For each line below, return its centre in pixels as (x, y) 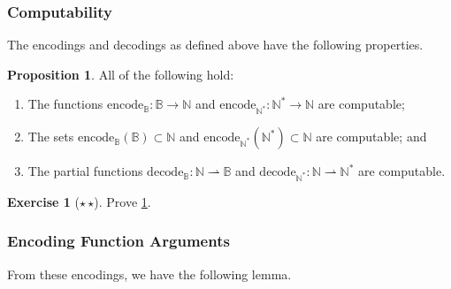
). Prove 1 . (122, 201)
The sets (51, 137)
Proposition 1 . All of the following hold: (121, 74)
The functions (65, 104)
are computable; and (371, 137)
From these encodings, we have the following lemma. (149, 274)
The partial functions (85, 171)
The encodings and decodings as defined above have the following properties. (215, 45)
